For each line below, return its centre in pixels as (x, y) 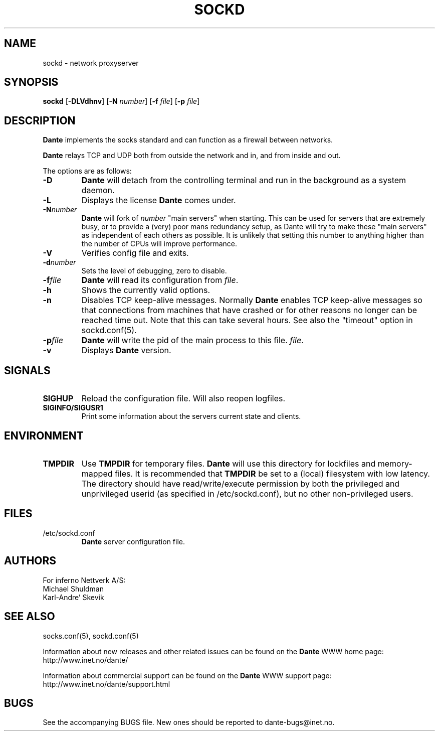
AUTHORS (30, 561)
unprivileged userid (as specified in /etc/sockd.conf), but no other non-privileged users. (247, 493)
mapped (97, 473)
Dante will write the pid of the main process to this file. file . (192, 340)
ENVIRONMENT (44, 435)
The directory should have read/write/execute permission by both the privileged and (241, 483)
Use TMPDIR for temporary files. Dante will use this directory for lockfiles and (229, 463)
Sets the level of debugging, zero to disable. (154, 271)
